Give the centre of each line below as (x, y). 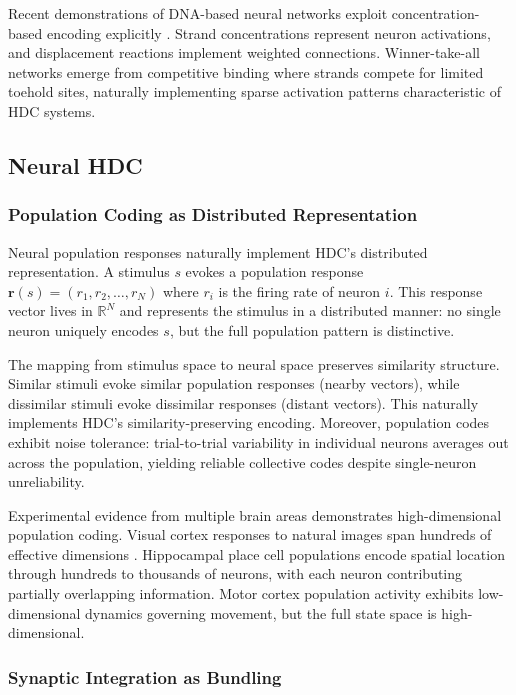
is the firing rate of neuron (299, 290)
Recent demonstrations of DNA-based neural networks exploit (198, 13)
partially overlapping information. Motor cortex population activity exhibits (241, 593)
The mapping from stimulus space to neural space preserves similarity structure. (254, 363)
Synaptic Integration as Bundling (145, 676)
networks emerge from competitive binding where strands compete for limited (246, 71)
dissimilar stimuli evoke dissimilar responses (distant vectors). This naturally (243, 402)
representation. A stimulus (89, 271)
